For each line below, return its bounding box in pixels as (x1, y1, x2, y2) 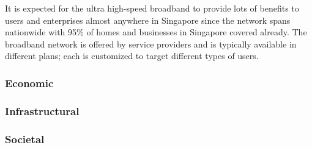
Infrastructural (5, 103, 80, 118)
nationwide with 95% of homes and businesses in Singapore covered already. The (5, 26, 307, 38)
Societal (5, 131, 45, 146)
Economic (5, 75, 54, 90)
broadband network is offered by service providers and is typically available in (5, 37, 297, 50)
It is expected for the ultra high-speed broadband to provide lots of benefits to (5, 2, 299, 14)
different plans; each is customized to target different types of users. (5, 49, 259, 62)
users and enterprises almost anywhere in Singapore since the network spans (5, 13, 291, 26)
